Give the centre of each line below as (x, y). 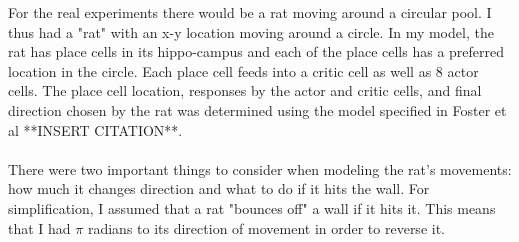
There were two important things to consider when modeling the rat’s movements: (260, 168)
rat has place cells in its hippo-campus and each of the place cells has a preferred (256, 51)
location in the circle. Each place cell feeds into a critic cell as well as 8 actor (243, 70)
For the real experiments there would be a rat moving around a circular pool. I (250, 12)
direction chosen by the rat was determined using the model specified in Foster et (257, 109)
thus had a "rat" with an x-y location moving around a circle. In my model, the (251, 31)
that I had (39, 227)
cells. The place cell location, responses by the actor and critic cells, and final (245, 90)
